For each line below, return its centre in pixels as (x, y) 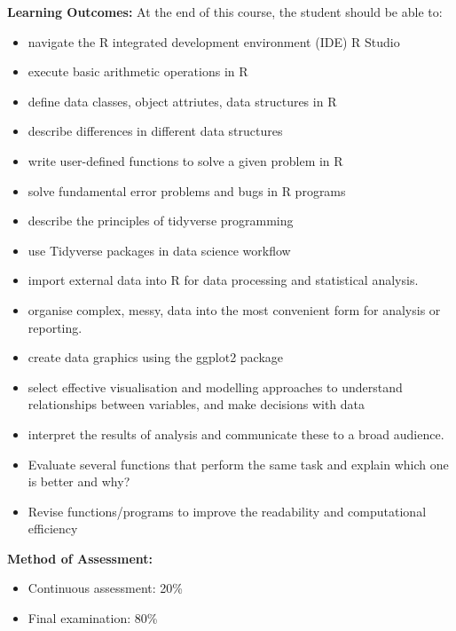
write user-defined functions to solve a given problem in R (185, 160)
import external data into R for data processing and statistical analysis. (223, 280)
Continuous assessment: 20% (105, 588)
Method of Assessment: (80, 558)
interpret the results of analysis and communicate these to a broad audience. (236, 434)
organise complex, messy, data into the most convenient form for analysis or (234, 309)
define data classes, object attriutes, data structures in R (182, 101)
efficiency (53, 528)
